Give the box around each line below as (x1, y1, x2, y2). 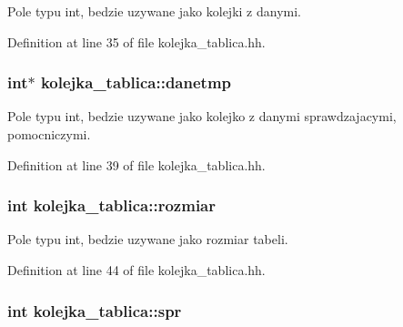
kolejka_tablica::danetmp (40, 71, 232, 94)
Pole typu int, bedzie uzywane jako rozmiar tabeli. (7, 230, 288, 249)
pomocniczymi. (7, 125, 91, 143)
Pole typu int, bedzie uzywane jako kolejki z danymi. (7, 2, 301, 20)
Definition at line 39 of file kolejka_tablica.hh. (7, 155, 266, 174)
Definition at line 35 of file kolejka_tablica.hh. (7, 32, 266, 51)
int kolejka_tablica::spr (7, 299, 182, 322)
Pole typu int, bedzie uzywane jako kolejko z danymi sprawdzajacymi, (7, 107, 397, 126)
